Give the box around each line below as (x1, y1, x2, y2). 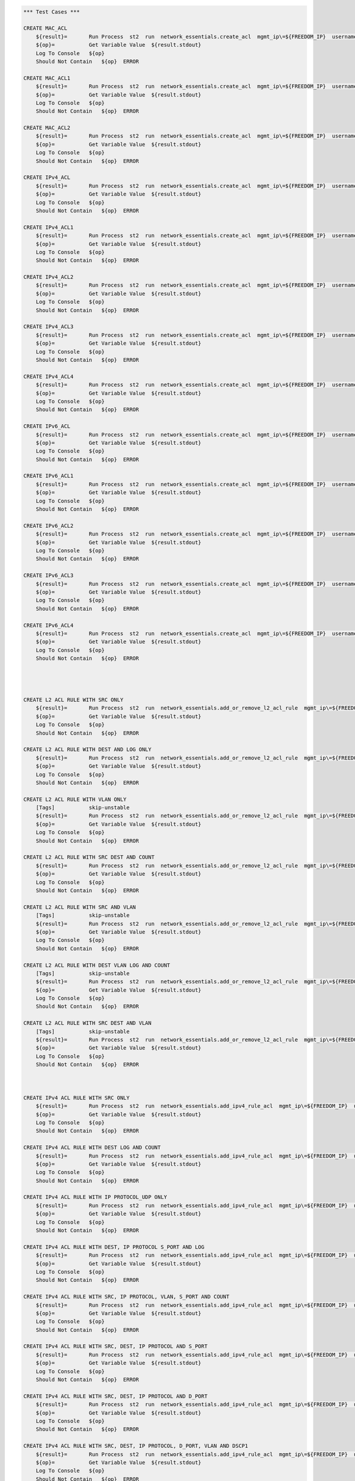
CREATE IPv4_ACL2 (23, 274, 74, 281)
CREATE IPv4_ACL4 (23, 373, 74, 380)
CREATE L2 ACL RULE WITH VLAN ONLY (23, 796, 127, 803)
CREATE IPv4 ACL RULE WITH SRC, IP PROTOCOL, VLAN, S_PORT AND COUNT (23, 1293, 230, 1300)
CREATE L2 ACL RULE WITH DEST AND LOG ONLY (23, 746, 152, 753)
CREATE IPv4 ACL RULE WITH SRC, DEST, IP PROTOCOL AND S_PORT (23, 1343, 208, 1350)
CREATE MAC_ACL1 (23, 75, 71, 81)
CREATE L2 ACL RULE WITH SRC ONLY (23, 697, 124, 703)
